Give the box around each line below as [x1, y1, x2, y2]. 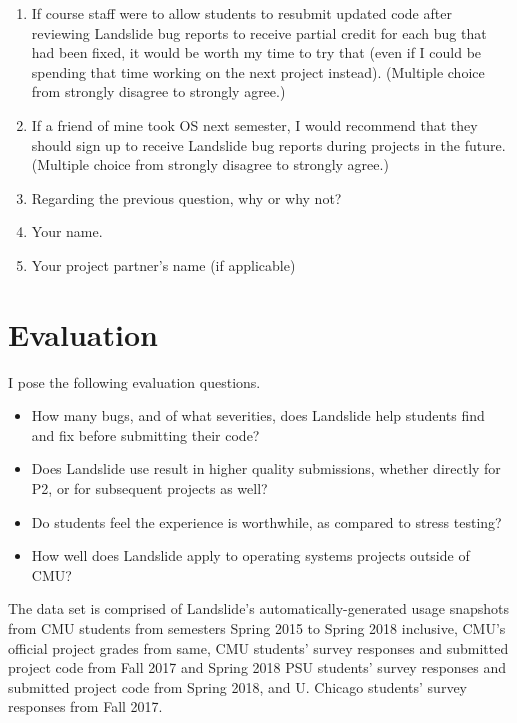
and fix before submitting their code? [31, 424, 260, 445]
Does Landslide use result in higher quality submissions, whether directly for [31, 458, 501, 479]
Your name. [31, 221, 103, 242]
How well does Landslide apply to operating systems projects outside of [31, 545, 470, 566]
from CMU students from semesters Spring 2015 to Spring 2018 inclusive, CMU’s [8, 618, 506, 638]
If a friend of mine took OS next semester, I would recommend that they [31, 114, 478, 135]
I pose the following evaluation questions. [8, 371, 261, 392]
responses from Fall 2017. [8, 696, 163, 717]
